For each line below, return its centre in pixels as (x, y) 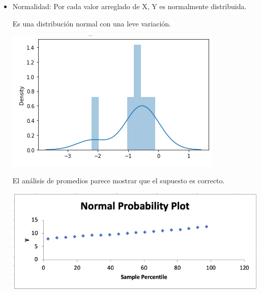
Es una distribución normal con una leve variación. (92, 23)
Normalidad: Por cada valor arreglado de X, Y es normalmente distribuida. (129, 6)
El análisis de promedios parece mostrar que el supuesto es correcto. (119, 180)
